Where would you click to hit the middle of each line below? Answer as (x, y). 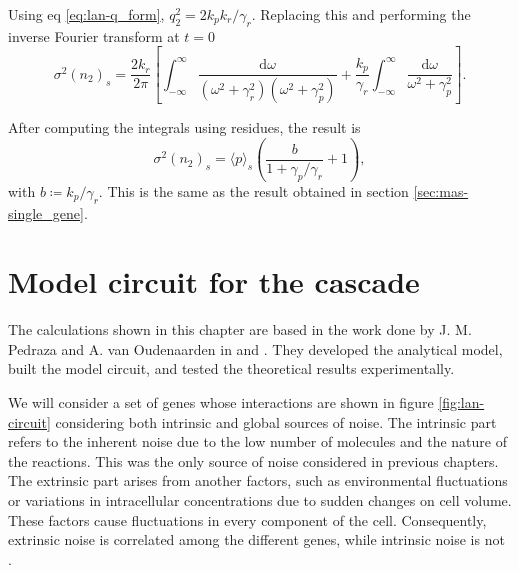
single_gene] (46, 212)
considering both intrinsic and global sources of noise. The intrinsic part (276, 421)
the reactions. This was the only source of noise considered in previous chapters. (253, 460)
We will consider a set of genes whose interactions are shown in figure (221, 402)
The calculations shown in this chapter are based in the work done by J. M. (240, 329)
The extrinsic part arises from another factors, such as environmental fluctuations (258, 480)
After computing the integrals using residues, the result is (184, 127)
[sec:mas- (441, 190)
